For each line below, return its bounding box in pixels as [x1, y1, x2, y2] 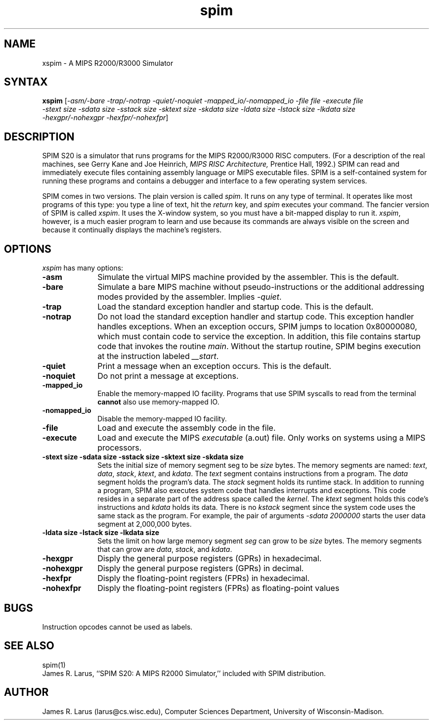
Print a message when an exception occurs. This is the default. [97, 361, 332, 371]
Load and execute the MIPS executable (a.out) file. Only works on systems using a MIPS [97, 433, 426, 443]
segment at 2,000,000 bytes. [97, 520, 192, 529]
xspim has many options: [42, 264, 124, 272]
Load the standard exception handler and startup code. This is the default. [97, 302, 374, 312]
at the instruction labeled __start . [97, 351, 219, 362]
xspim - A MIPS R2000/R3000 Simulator [42, 58, 173, 67]
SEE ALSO [4, 639, 54, 652]
